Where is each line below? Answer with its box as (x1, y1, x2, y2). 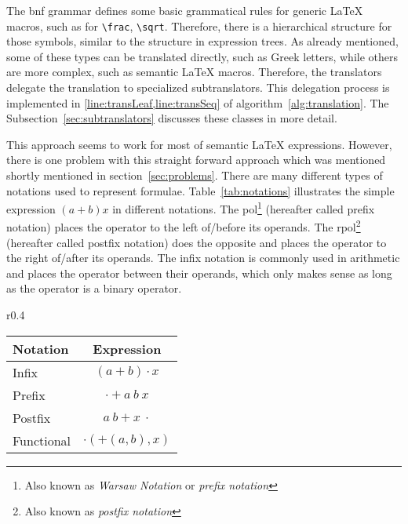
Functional (13, 431, 71, 449)
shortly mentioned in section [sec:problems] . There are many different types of (6, 167, 383, 183)
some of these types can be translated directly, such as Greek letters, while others (6, 48, 399, 64)
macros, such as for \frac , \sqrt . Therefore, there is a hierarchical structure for (6, 17, 392, 34)
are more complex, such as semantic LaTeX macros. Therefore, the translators (6, 64, 382, 80)
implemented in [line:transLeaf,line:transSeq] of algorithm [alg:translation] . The (6, 94, 389, 111)
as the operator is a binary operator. (6, 280, 182, 297)
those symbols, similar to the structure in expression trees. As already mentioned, (6, 33, 399, 49)
